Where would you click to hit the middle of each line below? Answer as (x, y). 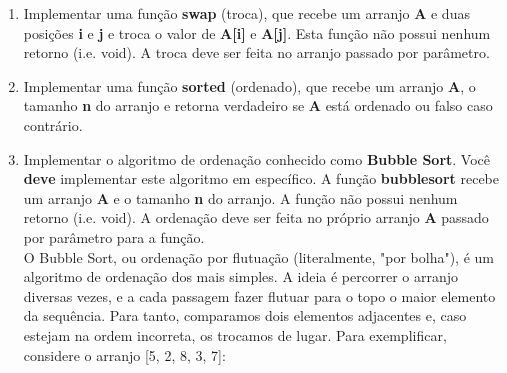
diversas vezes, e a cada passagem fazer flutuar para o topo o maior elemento (259, 295)
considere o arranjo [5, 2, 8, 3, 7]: (124, 354)
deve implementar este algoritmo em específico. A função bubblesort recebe (261, 178)
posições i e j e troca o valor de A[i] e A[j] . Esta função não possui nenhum (257, 32)
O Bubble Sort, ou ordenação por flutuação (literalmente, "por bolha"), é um (258, 256)
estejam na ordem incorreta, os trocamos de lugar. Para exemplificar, (235, 334)
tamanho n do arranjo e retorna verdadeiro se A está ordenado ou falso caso (258, 105)
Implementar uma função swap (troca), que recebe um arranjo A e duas (246, 13)
